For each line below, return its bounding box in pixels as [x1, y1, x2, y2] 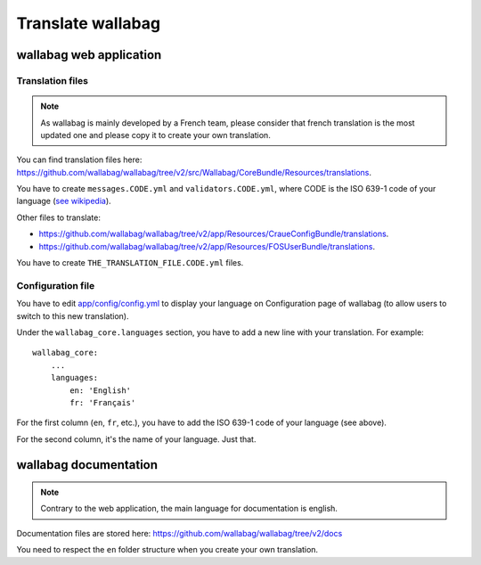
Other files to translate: [16, 212, 102, 223]
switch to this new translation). [16, 310, 129, 321]
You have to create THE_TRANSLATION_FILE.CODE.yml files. [16, 258, 244, 268]
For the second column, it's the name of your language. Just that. [16, 433, 257, 445]
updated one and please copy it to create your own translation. [40, 129, 271, 140]
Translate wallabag [16, 13, 160, 33]
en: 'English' [69, 385, 132, 396]
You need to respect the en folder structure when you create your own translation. [16, 545, 319, 555]
